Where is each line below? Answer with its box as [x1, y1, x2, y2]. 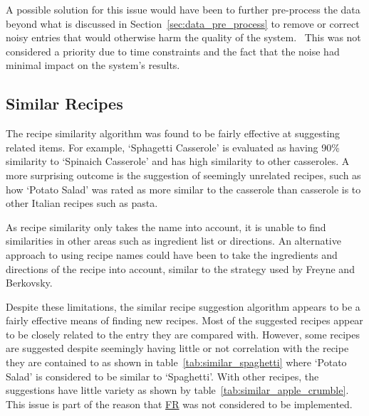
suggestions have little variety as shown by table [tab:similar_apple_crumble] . [6, 383, 349, 398]
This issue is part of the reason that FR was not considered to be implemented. [6, 396, 353, 411]
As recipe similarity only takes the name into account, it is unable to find [6, 219, 326, 234]
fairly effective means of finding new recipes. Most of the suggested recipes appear [6, 313, 363, 328]
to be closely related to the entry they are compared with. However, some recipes [6, 326, 360, 341]
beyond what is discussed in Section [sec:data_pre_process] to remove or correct [6, 16, 360, 31]
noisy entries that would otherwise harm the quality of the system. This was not [6, 30, 361, 45]
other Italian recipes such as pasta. [6, 196, 158, 210]
